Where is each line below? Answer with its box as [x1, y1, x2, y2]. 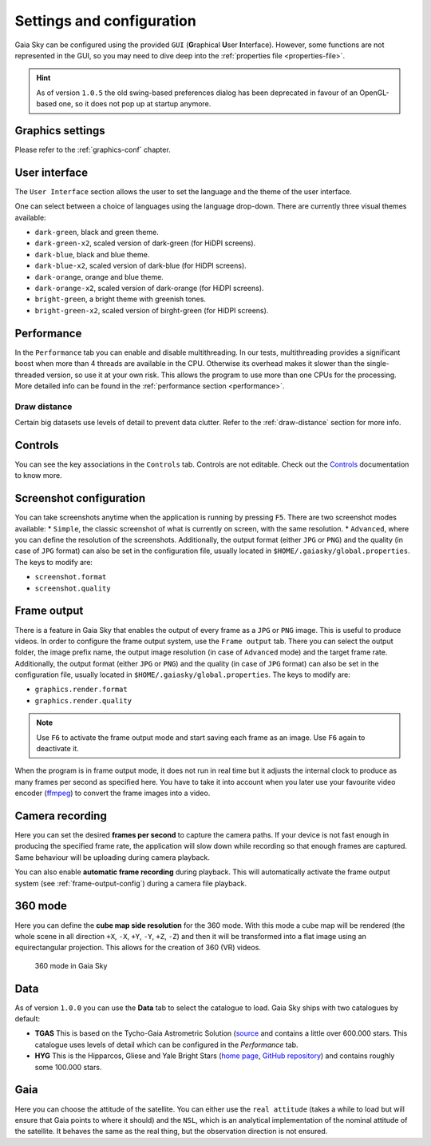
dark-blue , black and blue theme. [34, 249, 150, 259]
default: [14, 1014, 41, 1024]
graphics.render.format [34, 685, 128, 694]
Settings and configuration [14, 12, 197, 30]
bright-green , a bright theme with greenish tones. [34, 294, 207, 304]
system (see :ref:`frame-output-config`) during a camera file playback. [14, 878, 247, 888]
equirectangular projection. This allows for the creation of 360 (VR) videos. [14, 943, 261, 953]
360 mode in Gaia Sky [34, 961, 108, 970]
